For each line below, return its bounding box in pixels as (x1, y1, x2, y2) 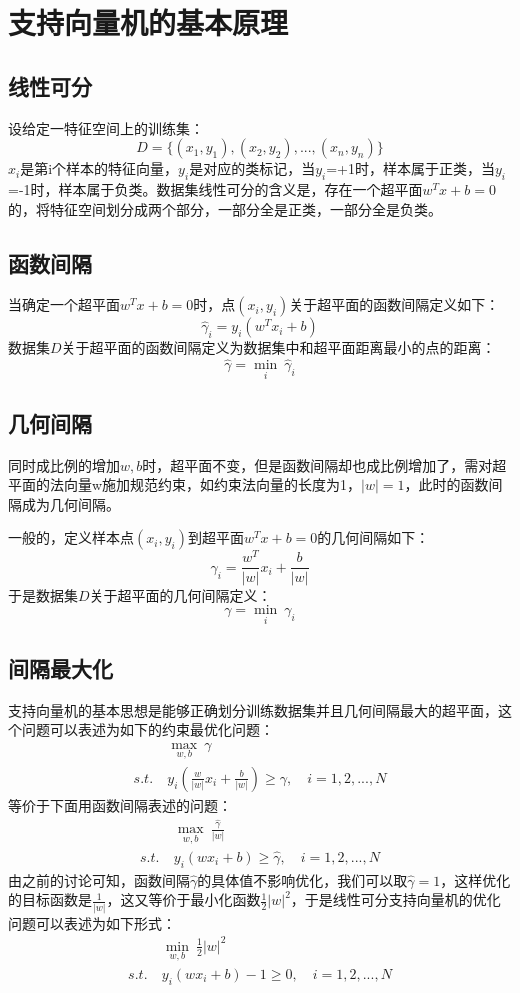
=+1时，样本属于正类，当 (326, 158, 495, 179)
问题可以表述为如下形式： (8, 912, 176, 933)
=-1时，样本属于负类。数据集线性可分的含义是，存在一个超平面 (8, 178, 423, 199)
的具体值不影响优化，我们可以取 (197, 869, 408, 890)
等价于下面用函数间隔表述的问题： (8, 795, 232, 815)
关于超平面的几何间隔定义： (89, 584, 272, 605)
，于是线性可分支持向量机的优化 (290, 889, 501, 910)
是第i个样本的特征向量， (20, 158, 179, 179)
